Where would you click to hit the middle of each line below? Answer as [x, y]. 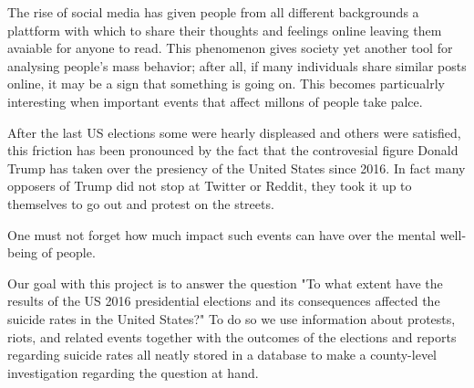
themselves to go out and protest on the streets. [141, 203]
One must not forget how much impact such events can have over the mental [222, 234]
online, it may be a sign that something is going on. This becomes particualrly [226, 84]
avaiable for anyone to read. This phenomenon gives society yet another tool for [230, 48]
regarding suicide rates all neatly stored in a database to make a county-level [222, 355]
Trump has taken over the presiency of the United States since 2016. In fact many [237, 168]
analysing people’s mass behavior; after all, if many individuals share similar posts [237, 65]
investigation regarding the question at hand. [133, 372]
